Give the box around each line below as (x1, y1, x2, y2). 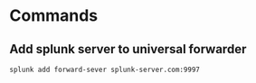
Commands (9, 5, 99, 26)
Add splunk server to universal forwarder (9, 41, 247, 57)
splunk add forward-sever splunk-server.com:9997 (9, 65, 201, 74)
